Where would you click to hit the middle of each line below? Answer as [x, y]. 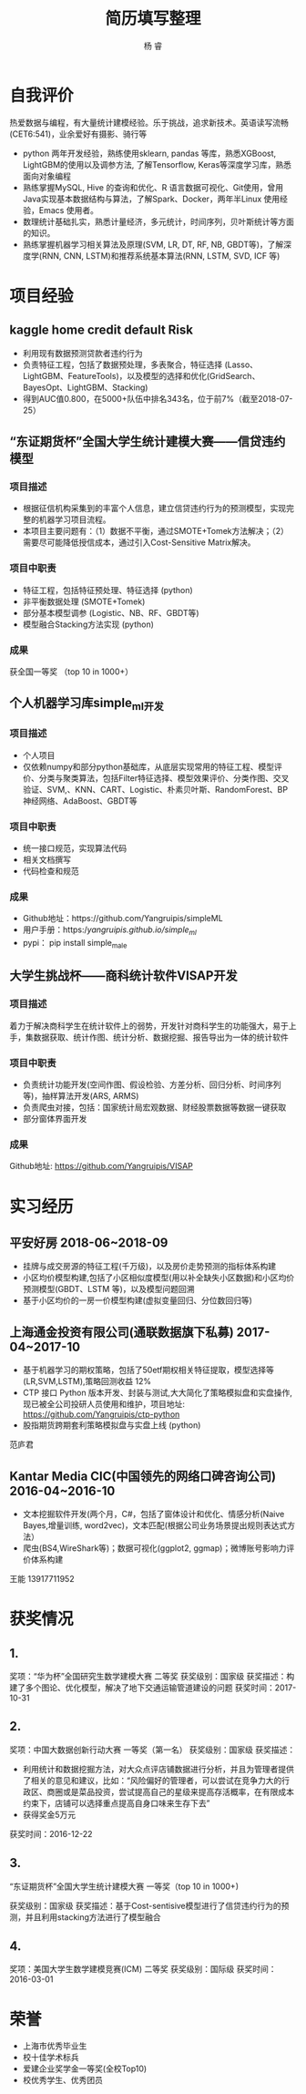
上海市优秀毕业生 [55, 2046]
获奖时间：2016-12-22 [51, 1833]
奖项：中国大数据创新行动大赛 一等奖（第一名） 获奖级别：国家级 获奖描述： [153, 1750]
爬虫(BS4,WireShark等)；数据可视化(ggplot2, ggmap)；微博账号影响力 [154, 1548]
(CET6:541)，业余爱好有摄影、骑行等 [78, 134]
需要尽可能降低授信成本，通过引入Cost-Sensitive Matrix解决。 [139, 542]
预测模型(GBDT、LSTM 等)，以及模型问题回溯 [108, 1289]
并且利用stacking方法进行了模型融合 [93, 1917]
